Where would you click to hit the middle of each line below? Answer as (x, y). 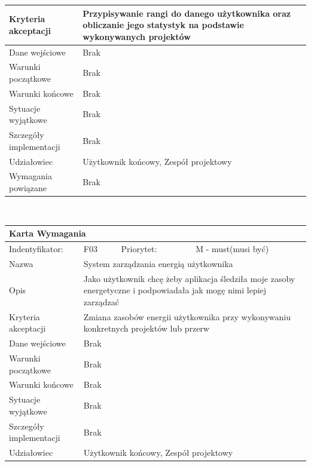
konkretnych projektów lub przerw (146, 328)
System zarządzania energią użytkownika (158, 263)
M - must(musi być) (232, 249)
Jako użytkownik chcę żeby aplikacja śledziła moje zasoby (189, 278)
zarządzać (101, 301)
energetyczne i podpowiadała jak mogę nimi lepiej (175, 290)
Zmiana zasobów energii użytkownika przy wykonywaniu (187, 316)
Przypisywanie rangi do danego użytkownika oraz (187, 13)
